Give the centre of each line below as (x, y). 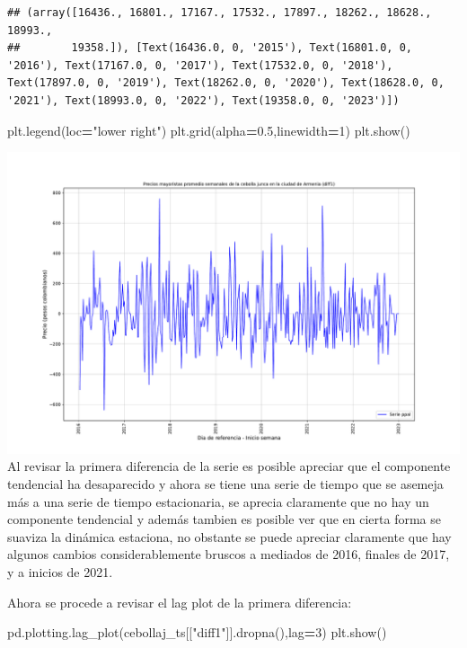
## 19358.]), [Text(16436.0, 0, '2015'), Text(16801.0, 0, (210, 48)
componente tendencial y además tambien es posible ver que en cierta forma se (224, 519)
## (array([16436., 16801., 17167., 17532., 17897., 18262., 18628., (220, 13)
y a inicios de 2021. (60, 571)
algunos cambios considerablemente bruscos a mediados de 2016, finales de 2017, (229, 554)
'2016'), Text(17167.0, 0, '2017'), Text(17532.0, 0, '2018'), (200, 65)
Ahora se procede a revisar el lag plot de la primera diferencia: (180, 602)
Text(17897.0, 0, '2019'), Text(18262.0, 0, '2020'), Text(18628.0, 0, (226, 83)
